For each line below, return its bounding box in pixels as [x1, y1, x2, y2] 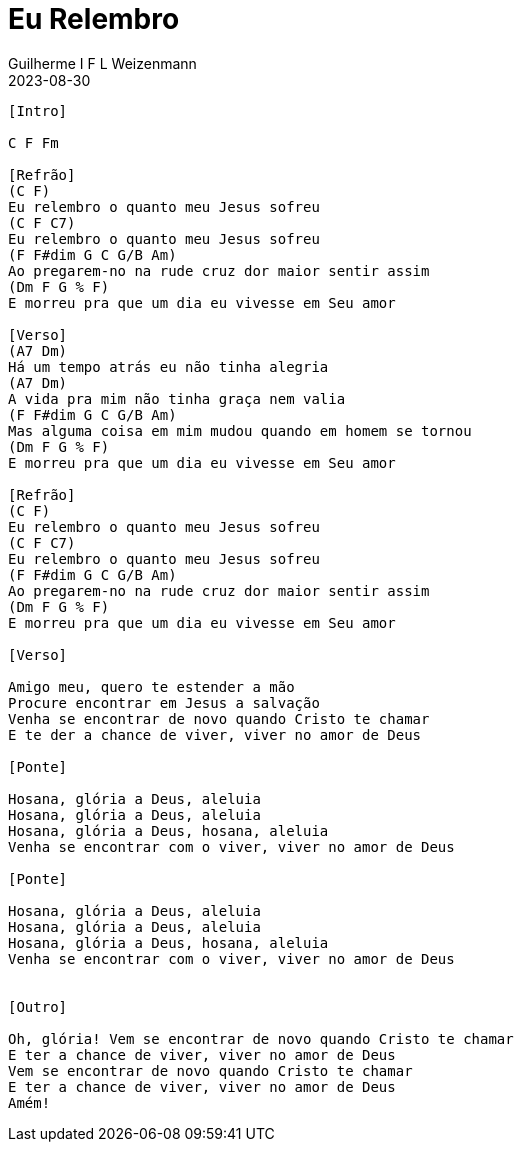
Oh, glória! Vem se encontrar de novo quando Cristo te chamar [8, 1030, 514, 1047]
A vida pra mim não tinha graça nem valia [8, 390, 346, 407]
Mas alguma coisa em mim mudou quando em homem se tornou [8, 422, 472, 439]
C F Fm [8, 134, 59, 151]
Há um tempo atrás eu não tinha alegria [8, 358, 329, 375]
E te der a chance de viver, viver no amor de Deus [8, 726, 422, 743]
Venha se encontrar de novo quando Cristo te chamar [8, 710, 430, 727]
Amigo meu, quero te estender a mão [8, 678, 295, 695]
